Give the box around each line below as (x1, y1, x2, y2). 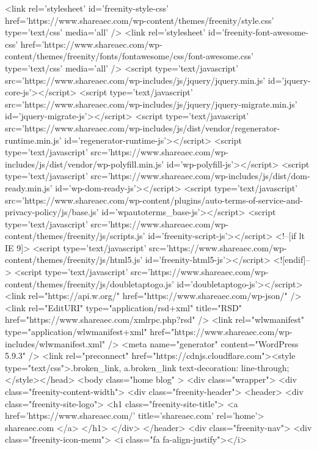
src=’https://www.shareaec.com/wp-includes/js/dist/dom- (90, 169, 310, 182)
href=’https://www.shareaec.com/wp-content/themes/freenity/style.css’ (5, 13, 274, 26)
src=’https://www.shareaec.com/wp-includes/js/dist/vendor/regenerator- (5, 121, 280, 134)
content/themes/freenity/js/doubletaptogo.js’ (5, 277, 174, 290)
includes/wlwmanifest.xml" (5, 337, 106, 350)
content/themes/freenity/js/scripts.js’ (5, 229, 145, 242)
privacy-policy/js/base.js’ (5, 205, 99, 218)
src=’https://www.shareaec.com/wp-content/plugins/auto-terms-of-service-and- (5, 193, 303, 206)
